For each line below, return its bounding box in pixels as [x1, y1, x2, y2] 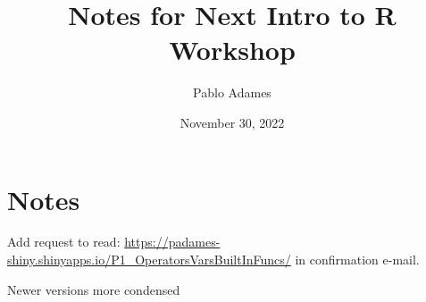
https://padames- [124, 232, 221, 251]
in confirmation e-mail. [295, 250, 420, 269]
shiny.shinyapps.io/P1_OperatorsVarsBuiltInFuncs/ [7, 250, 291, 269]
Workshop [169, 31, 296, 68]
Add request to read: [7, 232, 121, 251]
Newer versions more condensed [7, 280, 180, 298]
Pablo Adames [193, 83, 271, 102]
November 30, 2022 [180, 113, 285, 131]
